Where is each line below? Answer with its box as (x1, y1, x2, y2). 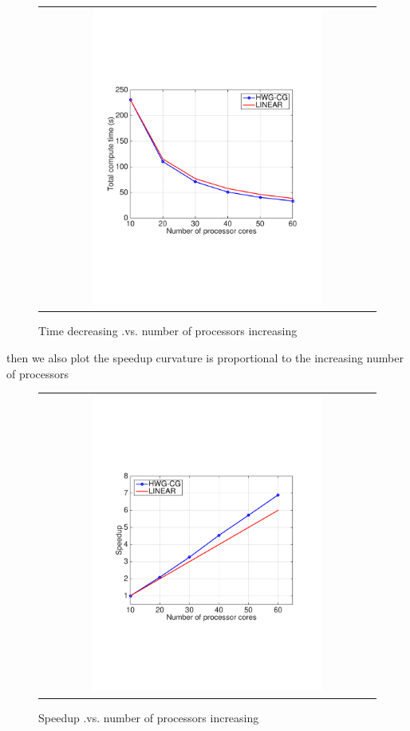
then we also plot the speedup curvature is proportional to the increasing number (6, 349, 404, 365)
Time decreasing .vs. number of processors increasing (38, 322, 298, 339)
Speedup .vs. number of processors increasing (38, 709, 259, 725)
